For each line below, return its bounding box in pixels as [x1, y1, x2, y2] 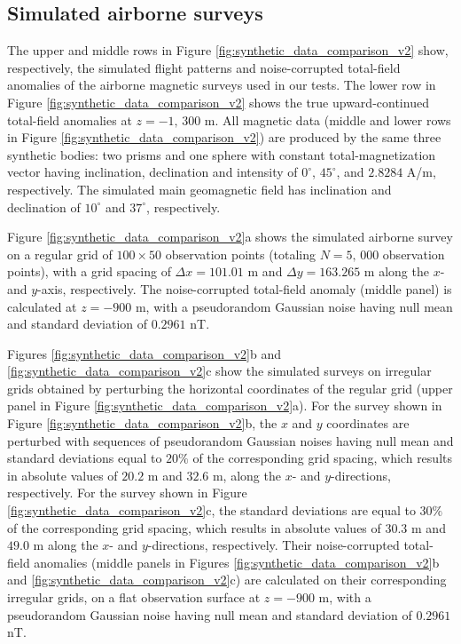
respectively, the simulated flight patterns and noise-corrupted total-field [7, 58, 401, 76]
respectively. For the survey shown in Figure [7, 483, 247, 502]
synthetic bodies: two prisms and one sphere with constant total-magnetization [7, 145, 436, 163]
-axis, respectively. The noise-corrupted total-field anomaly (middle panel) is [37, 279, 452, 298]
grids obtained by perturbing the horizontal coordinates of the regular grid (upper [7, 378, 453, 397]
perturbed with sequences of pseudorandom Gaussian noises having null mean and [7, 431, 454, 449]
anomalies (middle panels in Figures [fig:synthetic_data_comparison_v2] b [34, 553, 440, 571]
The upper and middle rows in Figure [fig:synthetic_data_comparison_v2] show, [7, 41, 449, 60]
